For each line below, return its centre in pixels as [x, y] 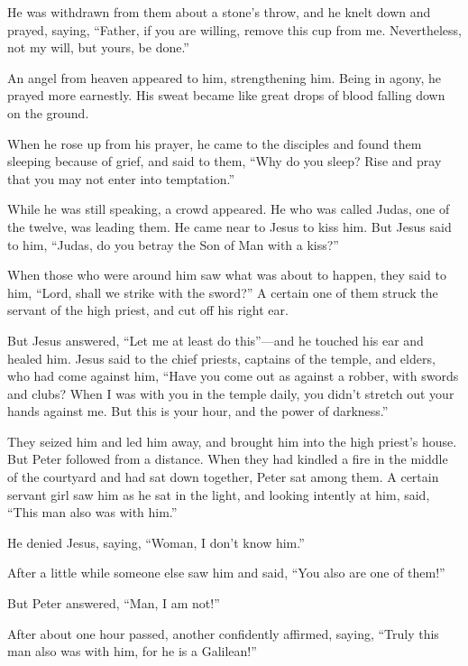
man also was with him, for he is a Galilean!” [132, 651]
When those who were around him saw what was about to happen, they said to [227, 275]
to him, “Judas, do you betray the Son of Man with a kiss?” [173, 244]
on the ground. [48, 112]
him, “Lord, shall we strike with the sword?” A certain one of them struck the [223, 292]
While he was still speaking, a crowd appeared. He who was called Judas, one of [229, 209]
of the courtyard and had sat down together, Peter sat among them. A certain [223, 477]
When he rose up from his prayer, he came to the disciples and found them [215, 143]
